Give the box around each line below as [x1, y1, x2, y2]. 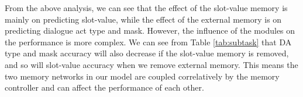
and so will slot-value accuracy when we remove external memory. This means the [5, 58, 298, 70]
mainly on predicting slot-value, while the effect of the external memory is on [5, 13, 282, 25]
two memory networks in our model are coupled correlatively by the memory [5, 70, 280, 82]
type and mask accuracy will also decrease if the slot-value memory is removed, [5, 47, 289, 59]
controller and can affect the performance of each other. [5, 81, 204, 94]
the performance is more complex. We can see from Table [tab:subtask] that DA [5, 35, 292, 48]
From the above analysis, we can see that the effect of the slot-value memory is [5, 2, 288, 13]
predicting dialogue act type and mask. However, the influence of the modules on [5, 24, 295, 37]
